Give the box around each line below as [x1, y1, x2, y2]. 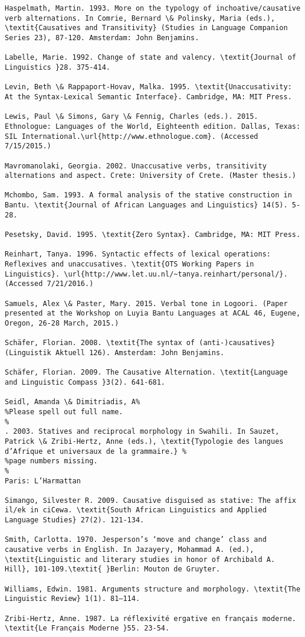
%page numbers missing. [5, 457, 98, 466]
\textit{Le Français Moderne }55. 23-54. [5, 624, 170, 633]
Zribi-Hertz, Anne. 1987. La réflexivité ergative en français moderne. [5, 614, 296, 623]
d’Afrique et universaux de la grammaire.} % [5, 447, 186, 456]
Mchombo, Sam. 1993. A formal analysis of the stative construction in [5, 191, 292, 200]
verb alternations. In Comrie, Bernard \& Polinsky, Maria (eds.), [5, 14, 276, 22]
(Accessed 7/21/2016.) [5, 279, 94, 288]
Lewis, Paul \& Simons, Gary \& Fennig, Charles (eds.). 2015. [5, 112, 258, 121]
